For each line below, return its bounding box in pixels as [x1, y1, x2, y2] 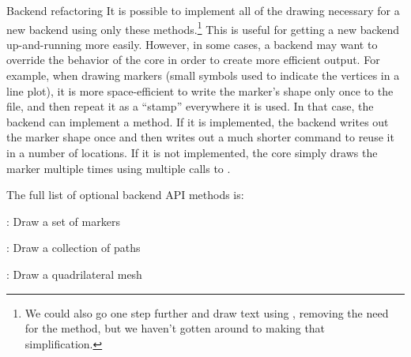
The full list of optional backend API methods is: [6, 186, 244, 203]
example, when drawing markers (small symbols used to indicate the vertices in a [6, 67, 400, 84]
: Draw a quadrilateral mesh [6, 265, 142, 282]
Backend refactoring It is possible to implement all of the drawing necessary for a [6, 2, 400, 18]
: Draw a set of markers [6, 212, 120, 229]
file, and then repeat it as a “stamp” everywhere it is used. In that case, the [6, 98, 374, 115]
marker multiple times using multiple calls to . [6, 160, 231, 176]
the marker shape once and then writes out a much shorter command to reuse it [6, 129, 394, 145]
